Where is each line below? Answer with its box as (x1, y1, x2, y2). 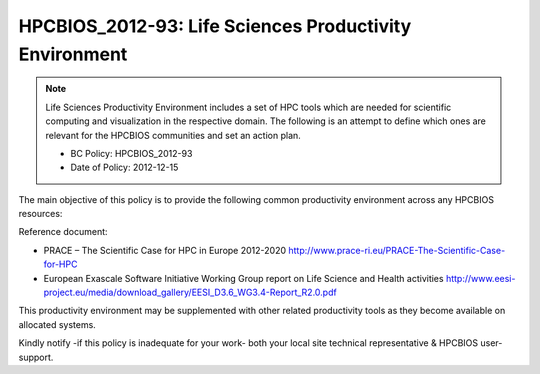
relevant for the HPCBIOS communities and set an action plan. (45, 129, 302, 141)
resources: (18, 208, 63, 220)
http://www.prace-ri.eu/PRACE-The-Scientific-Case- (288, 244, 506, 256)
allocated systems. (18, 318, 97, 330)
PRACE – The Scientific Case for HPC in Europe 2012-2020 (43, 244, 287, 256)
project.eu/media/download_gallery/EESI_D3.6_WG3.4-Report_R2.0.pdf (43, 286, 337, 299)
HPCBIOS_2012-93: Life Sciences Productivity (18, 15, 412, 37)
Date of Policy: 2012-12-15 (70, 161, 179, 174)
